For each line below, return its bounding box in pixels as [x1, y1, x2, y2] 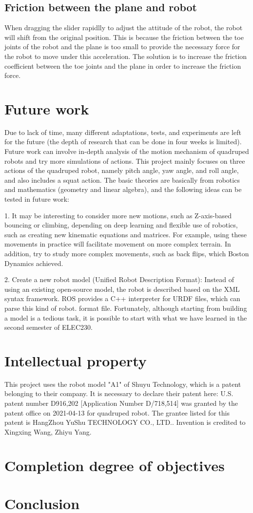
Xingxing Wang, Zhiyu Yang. [4, 426, 92, 437]
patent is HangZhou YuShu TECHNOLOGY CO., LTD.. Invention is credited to [4, 417, 246, 427]
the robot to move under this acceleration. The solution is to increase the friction [4, 51, 247, 61]
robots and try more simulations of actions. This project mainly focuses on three [4, 155, 245, 166]
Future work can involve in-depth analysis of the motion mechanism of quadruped [4, 146, 249, 156]
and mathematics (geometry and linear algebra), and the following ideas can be [4, 184, 242, 194]
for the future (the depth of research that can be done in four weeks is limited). [4, 136, 242, 147]
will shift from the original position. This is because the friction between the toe [4, 32, 244, 42]
